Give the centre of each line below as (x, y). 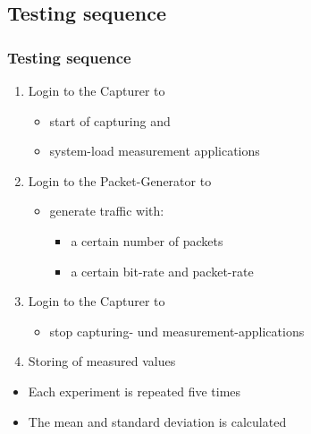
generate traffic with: (107, 211)
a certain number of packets (147, 240)
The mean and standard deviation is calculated (157, 421)
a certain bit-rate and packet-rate (162, 271)
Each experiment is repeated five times (134, 391)
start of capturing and (110, 120)
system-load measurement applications (155, 151)
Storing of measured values (102, 361)
